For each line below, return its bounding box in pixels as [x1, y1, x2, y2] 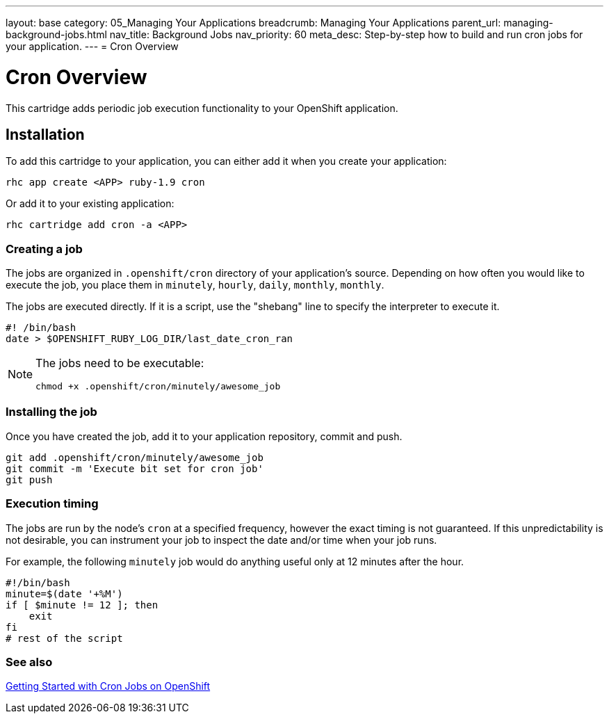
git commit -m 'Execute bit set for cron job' [6, 462, 263, 474]
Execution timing [6, 496, 99, 511]
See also [6, 654, 53, 669]
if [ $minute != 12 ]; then [6, 599, 159, 611]
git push [6, 474, 53, 485]
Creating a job [6, 241, 83, 256]
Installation [6, 125, 85, 143]
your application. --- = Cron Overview [6, 40, 179, 52]
